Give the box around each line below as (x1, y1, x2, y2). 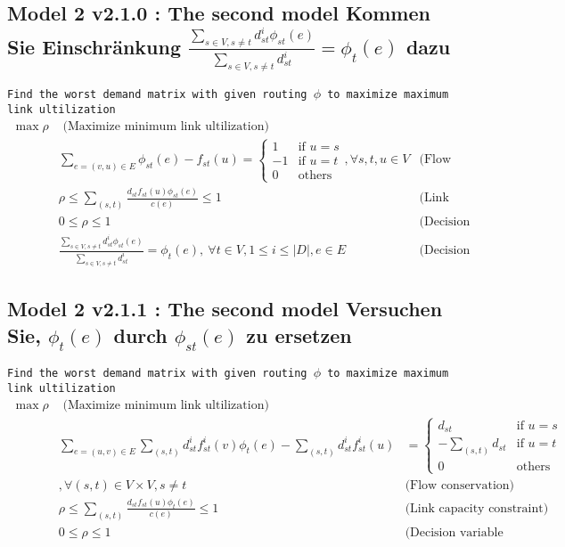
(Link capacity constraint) (405, 502, 549, 515)
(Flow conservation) (405, 478, 515, 492)
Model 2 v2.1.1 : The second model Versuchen (7, 295, 443, 322)
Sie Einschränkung (7, 32, 182, 60)
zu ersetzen (246, 321, 352, 348)
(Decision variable (405, 526, 504, 539)
